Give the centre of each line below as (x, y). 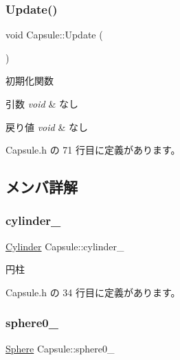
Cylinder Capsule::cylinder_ (65, 246)
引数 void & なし (42, 104)
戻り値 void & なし (47, 127)
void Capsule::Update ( (54, 35)
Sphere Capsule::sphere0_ (60, 348)
